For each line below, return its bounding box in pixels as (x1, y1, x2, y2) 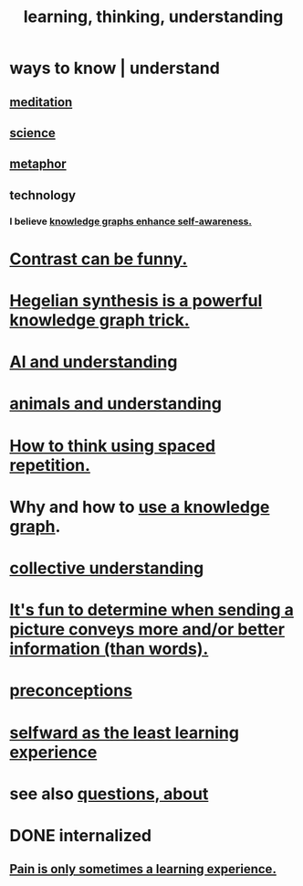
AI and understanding (9, 352, 178, 372)
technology (9, 187, 76, 203)
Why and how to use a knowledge (9, 496, 270, 518)
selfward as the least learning (9, 722, 240, 742)
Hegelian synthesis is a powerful (9, 291, 263, 312)
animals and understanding (9, 393, 222, 414)
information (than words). (9, 638, 209, 659)
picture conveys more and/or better (9, 619, 286, 640)
